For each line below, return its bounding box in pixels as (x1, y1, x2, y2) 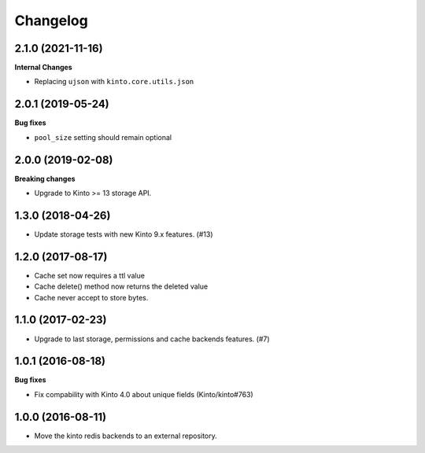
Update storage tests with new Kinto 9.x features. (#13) (34, 229, 213, 239)
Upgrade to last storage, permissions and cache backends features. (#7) (34, 334, 271, 344)
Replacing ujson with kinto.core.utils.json (34, 77, 194, 87)
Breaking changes (14, 174, 76, 183)
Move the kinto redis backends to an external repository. (34, 431, 218, 440)
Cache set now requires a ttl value (34, 271, 146, 280)
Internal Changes (14, 63, 72, 72)
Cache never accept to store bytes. (34, 293, 149, 302)
